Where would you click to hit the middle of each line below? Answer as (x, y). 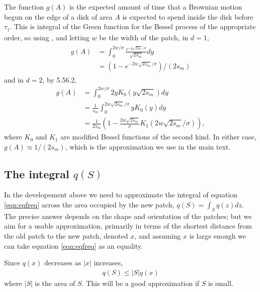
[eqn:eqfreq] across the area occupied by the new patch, (89, 205)
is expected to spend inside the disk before (188, 16)
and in (14, 79)
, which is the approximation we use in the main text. (148, 146)
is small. (221, 283)
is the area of (55, 283)
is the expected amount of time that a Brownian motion (156, 7)
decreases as (63, 263)
